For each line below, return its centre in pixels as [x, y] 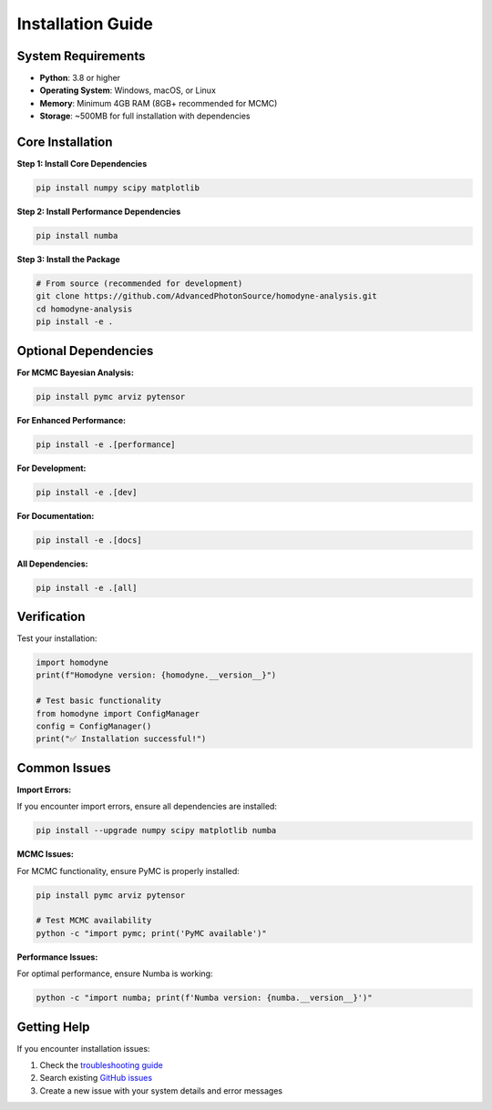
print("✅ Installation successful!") [121, 739]
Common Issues [64, 768]
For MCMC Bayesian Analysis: [75, 372]
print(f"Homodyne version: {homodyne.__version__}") [156, 675]
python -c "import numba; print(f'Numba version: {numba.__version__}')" [204, 998]
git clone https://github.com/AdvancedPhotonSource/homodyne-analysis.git [207, 296]
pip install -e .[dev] [87, 492]
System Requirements [81, 56]
